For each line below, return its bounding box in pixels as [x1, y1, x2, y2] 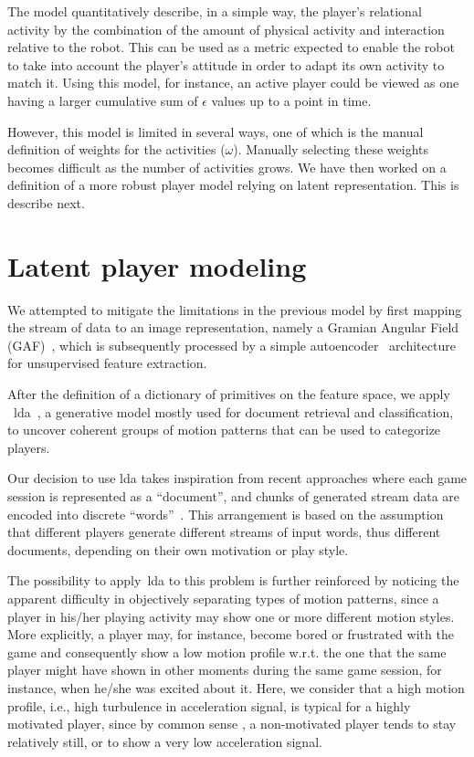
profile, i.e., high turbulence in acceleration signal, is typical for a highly [7, 696, 411, 715]
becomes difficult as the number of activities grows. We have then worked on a [7, 157, 447, 176]
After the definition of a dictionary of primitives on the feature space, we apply [7, 384, 450, 404]
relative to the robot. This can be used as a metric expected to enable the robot [7, 37, 455, 57]
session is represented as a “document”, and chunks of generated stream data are [7, 487, 460, 505]
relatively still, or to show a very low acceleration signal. [7, 731, 322, 751]
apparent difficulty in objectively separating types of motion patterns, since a [7, 588, 439, 607]
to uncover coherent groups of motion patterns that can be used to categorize [7, 420, 441, 439]
